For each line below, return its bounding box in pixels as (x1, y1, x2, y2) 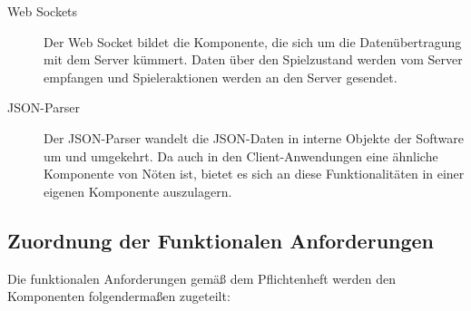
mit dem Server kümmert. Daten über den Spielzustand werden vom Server (44, 50, 463, 69)
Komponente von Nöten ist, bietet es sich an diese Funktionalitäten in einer (44, 164, 465, 183)
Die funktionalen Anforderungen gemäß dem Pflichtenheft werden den (7, 268, 396, 287)
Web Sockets (7, 2, 78, 20)
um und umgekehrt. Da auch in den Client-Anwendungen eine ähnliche (44, 146, 438, 165)
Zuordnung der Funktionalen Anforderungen (7, 226, 435, 254)
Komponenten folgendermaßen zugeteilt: (7, 287, 231, 306)
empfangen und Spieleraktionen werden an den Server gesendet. (44, 67, 397, 86)
